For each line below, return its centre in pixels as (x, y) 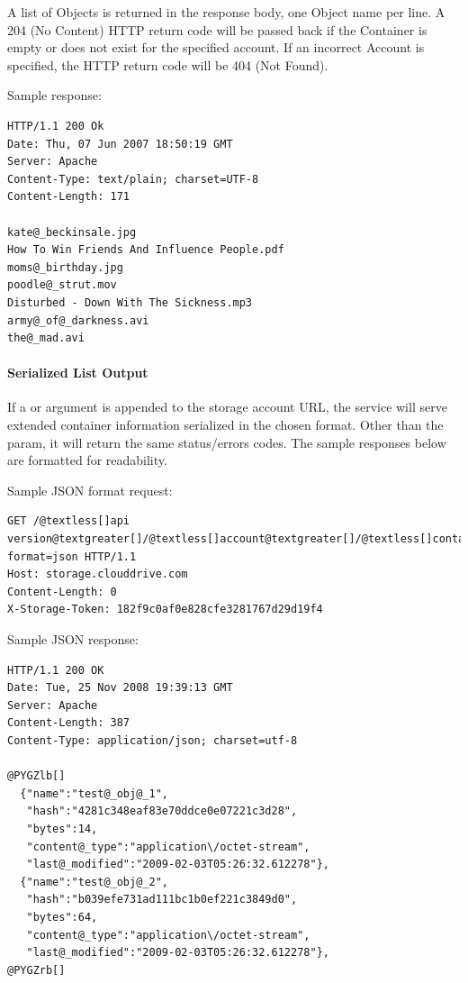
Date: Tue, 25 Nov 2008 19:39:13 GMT (120, 688)
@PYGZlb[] (36, 776)
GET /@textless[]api (69, 521)
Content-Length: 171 (69, 197)
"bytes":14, (62, 828)
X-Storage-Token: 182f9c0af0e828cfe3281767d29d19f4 (165, 610)
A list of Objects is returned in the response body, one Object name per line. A (226, 12)
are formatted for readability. (87, 460)
